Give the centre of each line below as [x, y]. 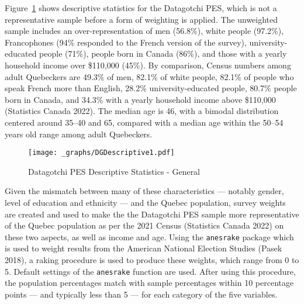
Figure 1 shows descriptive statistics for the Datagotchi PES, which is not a [141, 8]
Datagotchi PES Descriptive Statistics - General [114, 171]
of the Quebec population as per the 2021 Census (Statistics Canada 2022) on [144, 225]
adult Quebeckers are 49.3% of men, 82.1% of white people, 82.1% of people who [149, 76]
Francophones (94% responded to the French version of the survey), [126, 42]
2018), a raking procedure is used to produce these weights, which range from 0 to [152, 260]
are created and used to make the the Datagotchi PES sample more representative [152, 214]
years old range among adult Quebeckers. [79, 134]
